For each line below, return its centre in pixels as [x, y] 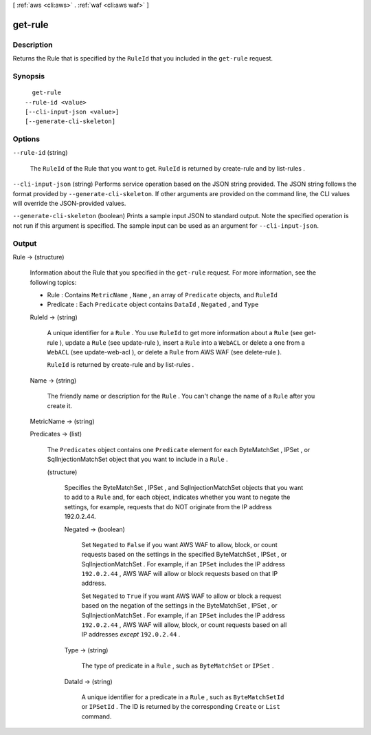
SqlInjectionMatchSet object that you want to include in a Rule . [137, 459]
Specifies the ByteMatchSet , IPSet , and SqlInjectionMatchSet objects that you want [184, 487]
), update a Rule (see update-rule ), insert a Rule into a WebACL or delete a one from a [182, 342]
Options [26, 139]
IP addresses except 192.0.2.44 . [131, 635]
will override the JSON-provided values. [69, 203]
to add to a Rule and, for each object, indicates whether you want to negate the [177, 497]
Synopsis [29, 76]
